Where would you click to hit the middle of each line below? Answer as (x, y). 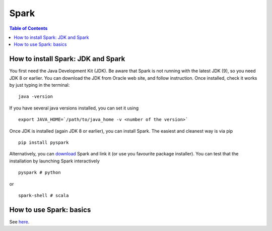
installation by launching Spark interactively (55, 161)
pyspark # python (40, 172)
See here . (19, 221)
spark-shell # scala (44, 195)
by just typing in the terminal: (40, 85)
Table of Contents (28, 28)
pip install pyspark (44, 142)
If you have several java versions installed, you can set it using (74, 108)
